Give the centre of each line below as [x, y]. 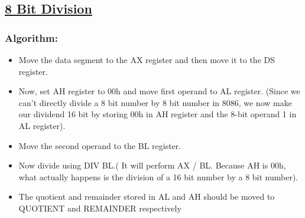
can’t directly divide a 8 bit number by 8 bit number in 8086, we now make [155, 102]
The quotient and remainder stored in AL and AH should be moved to [147, 196]
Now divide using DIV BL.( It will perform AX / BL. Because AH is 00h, [152, 165]
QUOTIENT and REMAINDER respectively [100, 208]
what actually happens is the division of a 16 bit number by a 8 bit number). [158, 176]
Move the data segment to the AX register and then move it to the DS [147, 60]
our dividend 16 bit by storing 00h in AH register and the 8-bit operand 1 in [158, 114]
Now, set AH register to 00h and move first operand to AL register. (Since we [159, 91]
